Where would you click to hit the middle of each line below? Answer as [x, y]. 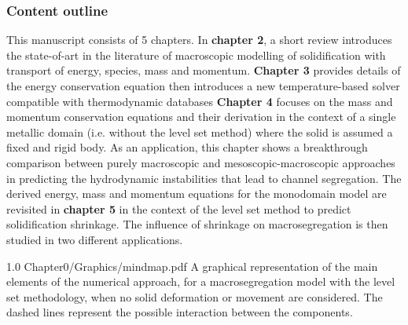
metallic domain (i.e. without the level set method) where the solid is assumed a [200, 131]
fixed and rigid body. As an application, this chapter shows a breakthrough [187, 147]
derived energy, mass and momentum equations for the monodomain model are [197, 194]
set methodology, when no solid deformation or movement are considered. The [195, 296]
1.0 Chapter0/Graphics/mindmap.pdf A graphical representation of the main [192, 266]
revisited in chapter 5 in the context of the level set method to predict [179, 208]
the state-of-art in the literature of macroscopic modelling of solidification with [196, 55]
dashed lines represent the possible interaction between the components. [180, 312]
